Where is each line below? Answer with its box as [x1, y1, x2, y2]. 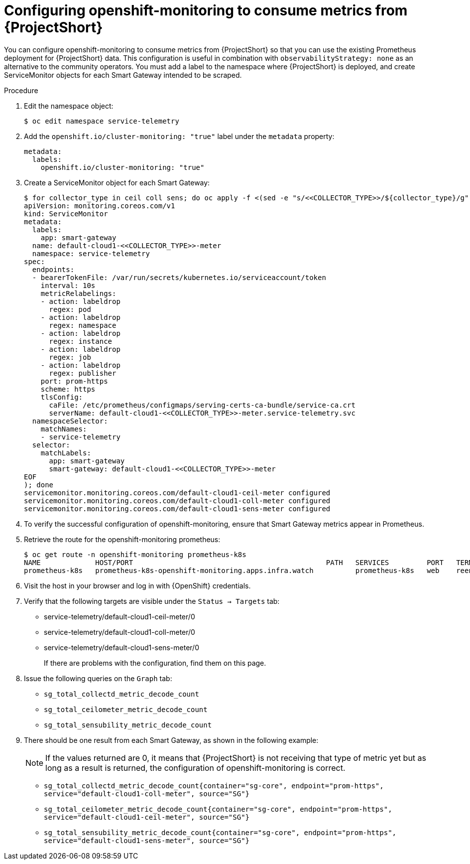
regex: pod [49, 305, 91, 313]
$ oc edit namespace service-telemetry [24, 117, 179, 125]
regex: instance [49, 337, 113, 345]
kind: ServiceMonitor [24, 209, 108, 218]
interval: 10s [40, 281, 96, 289]
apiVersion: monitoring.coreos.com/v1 [24, 201, 175, 210]
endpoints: [32, 265, 75, 274]
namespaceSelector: [32, 417, 108, 425]
